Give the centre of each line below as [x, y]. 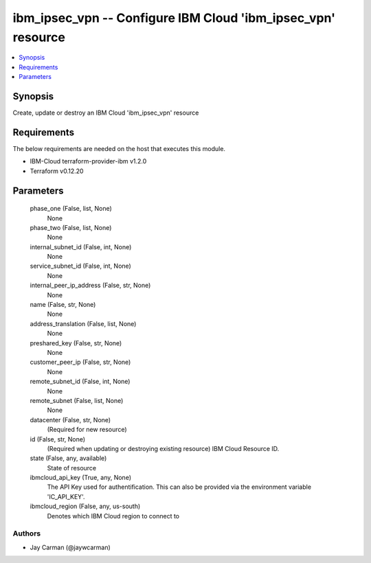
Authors [27, 533]
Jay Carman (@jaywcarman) [70, 547]
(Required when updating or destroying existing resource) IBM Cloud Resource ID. [163, 448]
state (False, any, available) [68, 458]
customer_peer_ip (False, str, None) [80, 362]
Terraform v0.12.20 [57, 171]
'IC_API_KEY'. [66, 496]
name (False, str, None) [63, 305]
